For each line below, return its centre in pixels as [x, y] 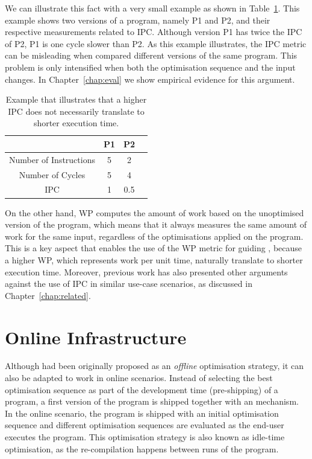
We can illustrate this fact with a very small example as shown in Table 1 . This [152, 8]
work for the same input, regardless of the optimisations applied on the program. [154, 236]
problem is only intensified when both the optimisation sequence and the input [150, 67]
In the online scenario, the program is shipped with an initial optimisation [142, 413]
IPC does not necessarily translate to [76, 111]
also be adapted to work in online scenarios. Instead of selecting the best [139, 378]
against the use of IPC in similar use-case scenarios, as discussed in [129, 284]
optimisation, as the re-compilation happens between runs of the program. [142, 448]
